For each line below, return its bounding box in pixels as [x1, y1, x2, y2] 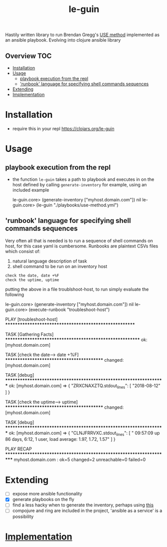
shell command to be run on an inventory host [12, 263, 107, 269]
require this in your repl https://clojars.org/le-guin [12, 125, 114, 131]
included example [12, 187, 49, 193]
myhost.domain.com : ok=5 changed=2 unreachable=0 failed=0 [13, 457, 146, 463]
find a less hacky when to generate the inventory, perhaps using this [12, 502, 154, 508]
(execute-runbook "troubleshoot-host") [28, 307, 110, 313]
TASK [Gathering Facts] [5, 331, 54, 337]
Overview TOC [5, 52, 52, 60]
